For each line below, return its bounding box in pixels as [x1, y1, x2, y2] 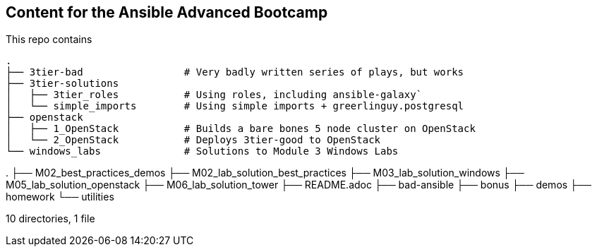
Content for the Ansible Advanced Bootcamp [6, 4, 328, 21]
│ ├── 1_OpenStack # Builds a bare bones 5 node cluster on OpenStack [6, 123, 476, 135]
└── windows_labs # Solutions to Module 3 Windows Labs [6, 145, 399, 157]
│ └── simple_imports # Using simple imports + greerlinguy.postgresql [6, 100, 464, 112]
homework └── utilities [6, 191, 114, 203]
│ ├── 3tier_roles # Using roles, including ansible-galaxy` [6, 89, 423, 101]
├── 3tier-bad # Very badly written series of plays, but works [6, 66, 464, 78]
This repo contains [6, 33, 92, 46]
